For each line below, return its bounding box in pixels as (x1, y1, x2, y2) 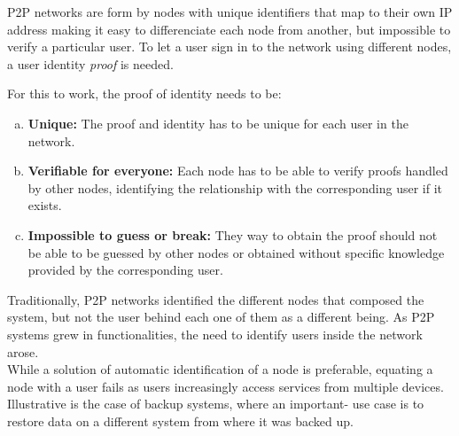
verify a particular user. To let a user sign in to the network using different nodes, (7, 37, 452, 56)
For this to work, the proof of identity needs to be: (7, 84, 282, 103)
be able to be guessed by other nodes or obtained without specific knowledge (27, 243, 445, 261)
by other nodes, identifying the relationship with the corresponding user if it (27, 178, 443, 197)
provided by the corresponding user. (27, 261, 223, 279)
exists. (27, 196, 62, 214)
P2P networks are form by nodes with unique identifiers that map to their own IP (7, 3, 453, 20)
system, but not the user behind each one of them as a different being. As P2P (7, 308, 435, 326)
